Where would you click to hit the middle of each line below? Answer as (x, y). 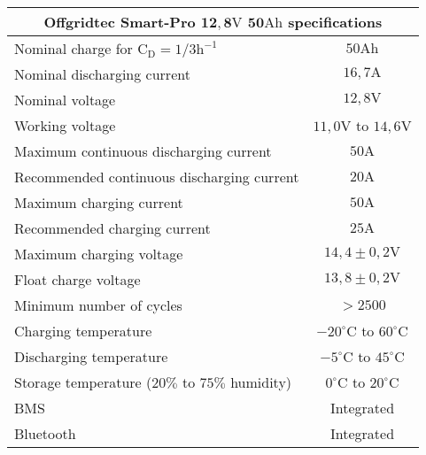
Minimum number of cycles (98, 305)
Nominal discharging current (102, 74)
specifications (335, 22)
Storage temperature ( (83, 382)
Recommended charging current (112, 228)
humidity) (261, 382)
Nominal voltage (65, 100)
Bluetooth (45, 433)
